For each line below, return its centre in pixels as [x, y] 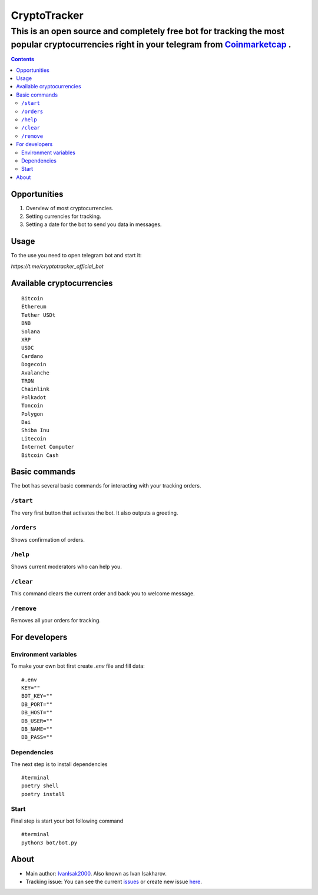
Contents [23, 59]
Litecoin [34, 438]
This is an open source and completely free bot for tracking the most [148, 31]
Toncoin [32, 406]
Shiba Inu [35, 430]
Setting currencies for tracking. [63, 216]
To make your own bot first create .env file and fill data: [78, 666]
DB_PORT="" [37, 704]
